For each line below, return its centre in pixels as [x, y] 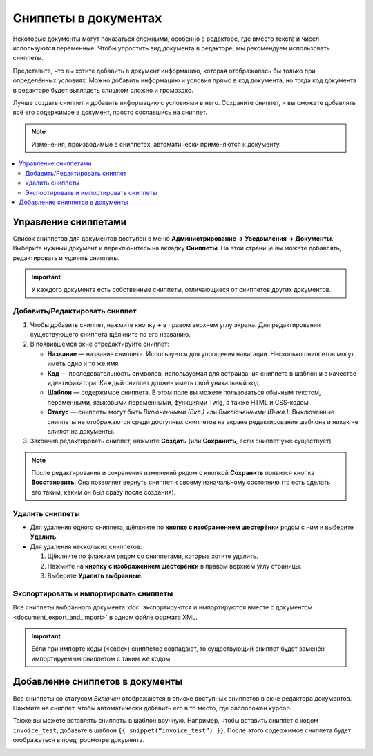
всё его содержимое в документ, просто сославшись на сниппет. [110, 112]
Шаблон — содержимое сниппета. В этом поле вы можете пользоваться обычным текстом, [184, 393]
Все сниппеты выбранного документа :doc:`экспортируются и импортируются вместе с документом [163, 607]
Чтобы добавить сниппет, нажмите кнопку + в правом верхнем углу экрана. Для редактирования [175, 324]
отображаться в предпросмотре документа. [79, 740]
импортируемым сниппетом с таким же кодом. [102, 658]
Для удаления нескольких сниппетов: [86, 546]
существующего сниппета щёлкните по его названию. [111, 335]
